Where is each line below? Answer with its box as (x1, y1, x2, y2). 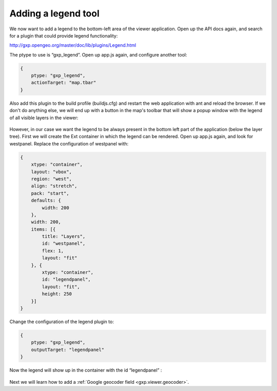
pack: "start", (31, 190, 69, 196)
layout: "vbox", (31, 169, 72, 175)
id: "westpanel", (42, 240, 86, 247)
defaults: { (31, 198, 62, 203)
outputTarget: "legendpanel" (31, 347, 105, 352)
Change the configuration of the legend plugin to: (9, 319, 114, 325)
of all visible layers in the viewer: (9, 115, 78, 121)
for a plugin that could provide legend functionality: (9, 32, 118, 39)
